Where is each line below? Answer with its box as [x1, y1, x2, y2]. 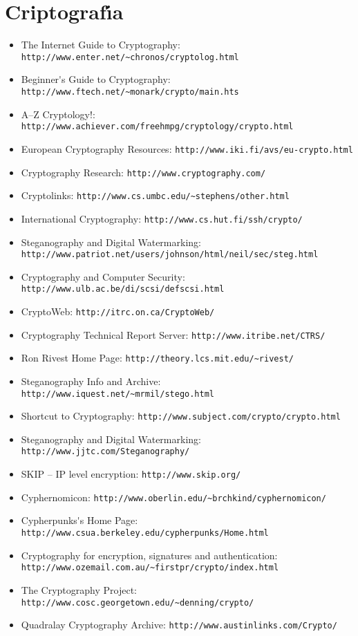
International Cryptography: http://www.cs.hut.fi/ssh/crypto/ [21, 211, 303, 225]
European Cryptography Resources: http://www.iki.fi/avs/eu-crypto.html [21, 141, 353, 156]
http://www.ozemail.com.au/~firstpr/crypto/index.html [21, 563, 279, 573]
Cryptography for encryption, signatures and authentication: [21, 548, 278, 562]
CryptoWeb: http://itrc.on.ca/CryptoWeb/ [21, 304, 215, 318]
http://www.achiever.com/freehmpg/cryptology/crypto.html [21, 122, 294, 132]
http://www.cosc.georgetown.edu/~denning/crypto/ [21, 597, 254, 608]
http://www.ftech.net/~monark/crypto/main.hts [21, 86, 239, 97]
